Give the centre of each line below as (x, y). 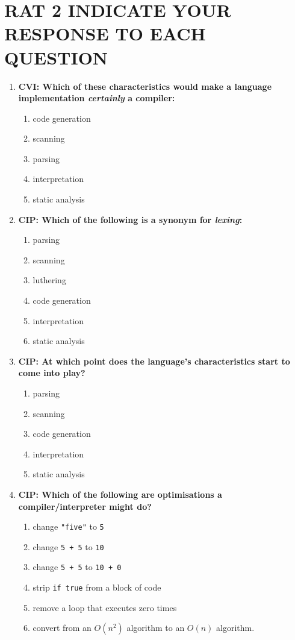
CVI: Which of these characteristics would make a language (145, 86)
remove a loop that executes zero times (105, 607)
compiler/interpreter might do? (85, 506)
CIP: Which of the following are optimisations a (120, 494)
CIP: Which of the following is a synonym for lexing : (130, 219)
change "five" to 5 (68, 526)
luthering (49, 280)
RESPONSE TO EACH (105, 33)
